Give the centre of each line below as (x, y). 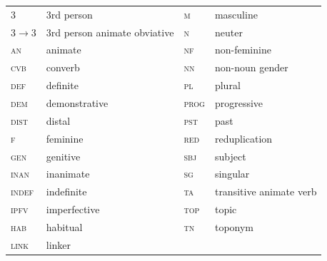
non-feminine (243, 50)
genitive (63, 156)
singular (232, 174)
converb (63, 67)
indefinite (66, 191)
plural (227, 85)
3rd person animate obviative (110, 32)
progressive (239, 102)
